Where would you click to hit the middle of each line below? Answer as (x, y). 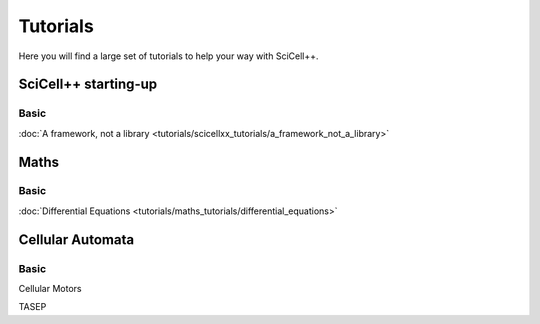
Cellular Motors (50, 289)
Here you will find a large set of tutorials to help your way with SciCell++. (168, 56)
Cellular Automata (76, 239)
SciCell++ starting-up (88, 84)
